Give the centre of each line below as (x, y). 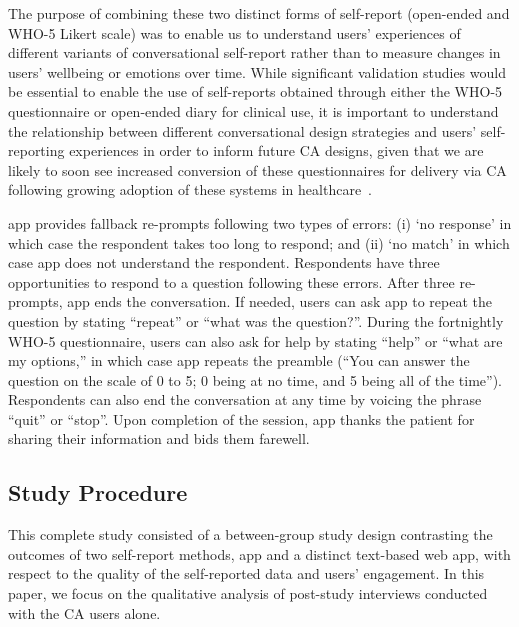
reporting (36, 150)
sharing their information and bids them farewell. (159, 438)
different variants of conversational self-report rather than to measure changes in (254, 52)
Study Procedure (98, 492)
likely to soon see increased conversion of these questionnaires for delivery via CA (257, 169)
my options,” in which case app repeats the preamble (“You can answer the (239, 360)
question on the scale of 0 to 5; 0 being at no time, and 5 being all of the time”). (255, 379)
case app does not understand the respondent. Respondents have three (224, 262)
